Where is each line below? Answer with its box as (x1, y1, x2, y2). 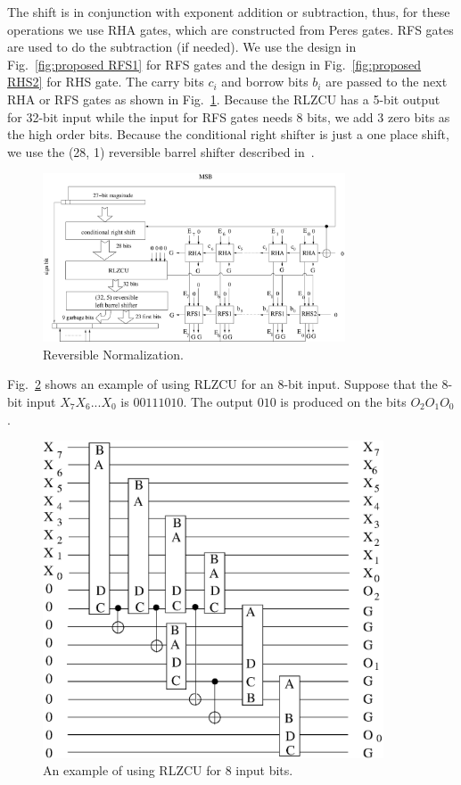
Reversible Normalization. (43, 344, 184, 363)
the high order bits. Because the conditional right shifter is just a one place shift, (7, 125, 449, 144)
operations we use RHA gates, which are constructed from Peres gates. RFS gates (7, 20, 454, 38)
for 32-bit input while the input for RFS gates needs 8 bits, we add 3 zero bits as (7, 107, 450, 126)
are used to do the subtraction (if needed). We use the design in (7, 37, 357, 56)
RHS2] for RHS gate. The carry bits (7, 72, 204, 91)
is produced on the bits (280, 392, 407, 410)
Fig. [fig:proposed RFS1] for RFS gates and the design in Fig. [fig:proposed (7, 54, 422, 73)
